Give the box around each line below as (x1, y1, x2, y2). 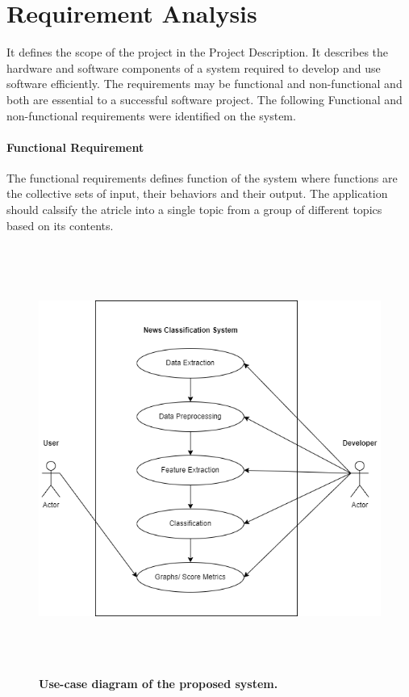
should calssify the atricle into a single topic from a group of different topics (6, 201, 382, 218)
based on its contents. (6, 216, 114, 233)
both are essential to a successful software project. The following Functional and (6, 90, 403, 107)
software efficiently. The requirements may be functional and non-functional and (6, 75, 403, 92)
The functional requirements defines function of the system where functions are (6, 169, 398, 186)
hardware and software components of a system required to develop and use (6, 59, 381, 76)
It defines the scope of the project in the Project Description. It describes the (6, 44, 389, 61)
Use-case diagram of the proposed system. (39, 674, 278, 691)
